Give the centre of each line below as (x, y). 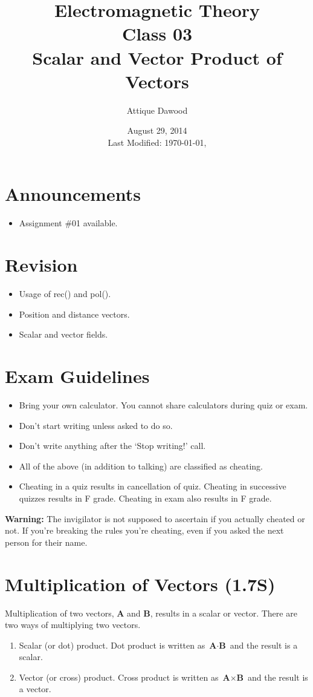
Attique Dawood (157, 110)
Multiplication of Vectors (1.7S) (140, 584)
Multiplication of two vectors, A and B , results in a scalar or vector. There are (151, 613)
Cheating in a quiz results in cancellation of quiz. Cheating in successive (153, 486)
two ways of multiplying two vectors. (73, 625)
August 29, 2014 (157, 130)
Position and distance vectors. (74, 314)
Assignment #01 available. (68, 223)
